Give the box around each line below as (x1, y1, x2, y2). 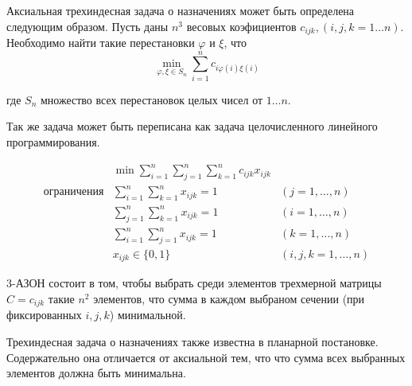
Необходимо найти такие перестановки (6, 34, 195, 51)
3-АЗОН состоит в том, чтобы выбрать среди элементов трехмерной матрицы (6, 275, 382, 291)
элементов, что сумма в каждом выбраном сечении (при (93, 290, 365, 306)
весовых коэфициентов (186, 18, 297, 34)
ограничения (43, 186, 104, 198)
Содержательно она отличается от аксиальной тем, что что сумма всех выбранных (6, 349, 406, 365)
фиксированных (6, 306, 82, 323)
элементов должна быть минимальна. (6, 365, 186, 381)
